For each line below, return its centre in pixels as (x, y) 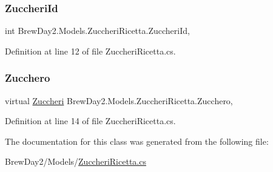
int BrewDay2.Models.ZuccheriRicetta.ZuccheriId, (97, 31)
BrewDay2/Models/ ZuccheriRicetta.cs (76, 161)
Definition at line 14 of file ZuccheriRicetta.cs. (90, 121)
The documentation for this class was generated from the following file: (137, 141)
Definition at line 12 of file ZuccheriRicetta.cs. (90, 51)
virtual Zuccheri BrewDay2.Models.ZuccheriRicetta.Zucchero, (119, 100)
